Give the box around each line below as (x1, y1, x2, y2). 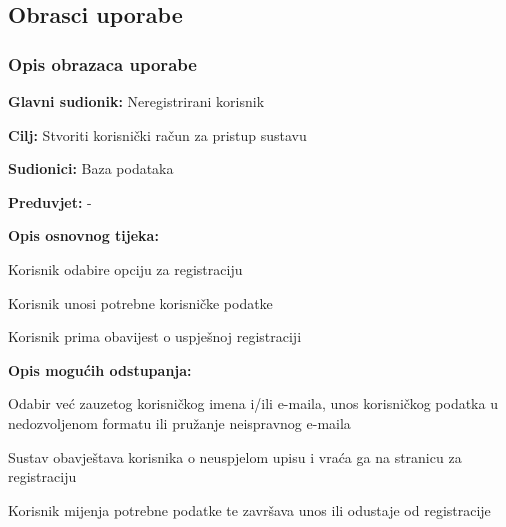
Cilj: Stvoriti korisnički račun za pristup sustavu (8, 124, 307, 145)
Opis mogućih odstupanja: (8, 359, 192, 380)
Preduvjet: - (8, 191, 92, 212)
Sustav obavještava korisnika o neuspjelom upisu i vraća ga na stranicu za (8, 446, 462, 467)
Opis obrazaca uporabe (8, 51, 197, 76)
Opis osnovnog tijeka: (8, 225, 159, 246)
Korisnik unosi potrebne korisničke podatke (8, 292, 273, 313)
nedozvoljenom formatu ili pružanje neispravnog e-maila (8, 412, 351, 433)
